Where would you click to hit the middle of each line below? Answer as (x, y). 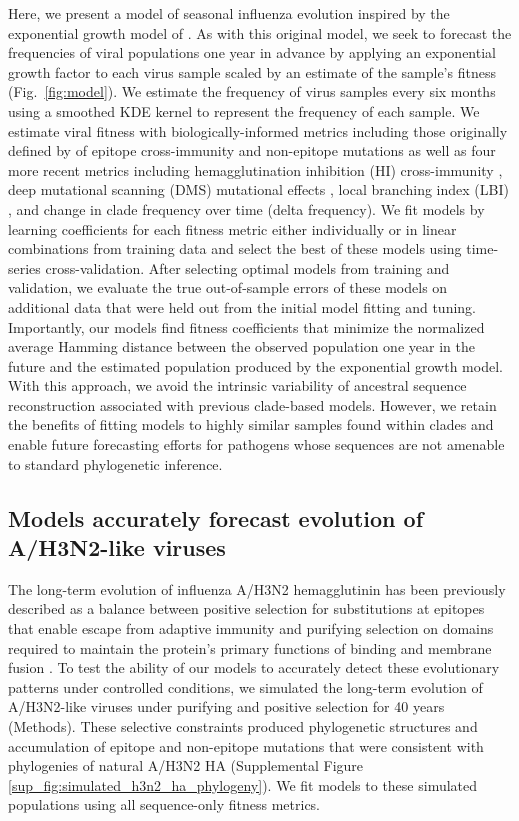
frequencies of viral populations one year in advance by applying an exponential (252, 52)
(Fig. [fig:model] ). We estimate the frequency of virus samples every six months (252, 91)
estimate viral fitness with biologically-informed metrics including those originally (258, 130)
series (24, 267)
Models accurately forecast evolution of (216, 517)
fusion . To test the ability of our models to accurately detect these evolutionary (254, 667)
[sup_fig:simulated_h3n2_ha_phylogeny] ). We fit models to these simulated (243, 784)
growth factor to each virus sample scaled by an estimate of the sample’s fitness (252, 71)
